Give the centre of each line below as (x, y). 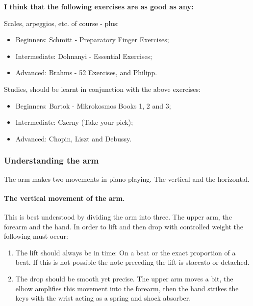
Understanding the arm (51, 160)
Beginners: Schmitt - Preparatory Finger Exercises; (92, 40)
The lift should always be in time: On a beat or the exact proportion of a (126, 252)
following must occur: (36, 236)
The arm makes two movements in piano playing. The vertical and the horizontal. (127, 179)
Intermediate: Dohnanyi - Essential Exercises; (84, 56)
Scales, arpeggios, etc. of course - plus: (62, 23)
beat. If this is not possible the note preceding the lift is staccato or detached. (132, 262)
